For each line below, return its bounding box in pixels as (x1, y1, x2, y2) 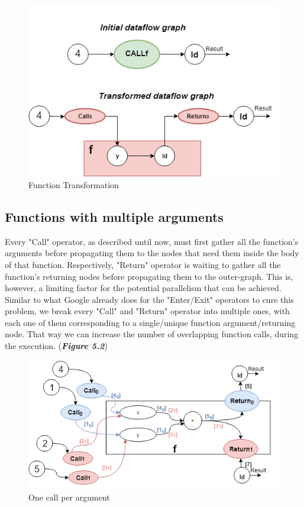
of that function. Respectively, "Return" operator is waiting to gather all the (5, 258, 281, 270)
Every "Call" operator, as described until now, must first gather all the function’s (5, 235, 299, 247)
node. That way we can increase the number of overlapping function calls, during (5, 328, 299, 340)
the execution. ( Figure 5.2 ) (5, 340, 108, 352)
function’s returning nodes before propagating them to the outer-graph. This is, (5, 270, 293, 282)
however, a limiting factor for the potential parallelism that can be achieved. (5, 282, 282, 294)
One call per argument (28, 490, 110, 503)
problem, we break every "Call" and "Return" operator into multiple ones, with (5, 305, 290, 317)
